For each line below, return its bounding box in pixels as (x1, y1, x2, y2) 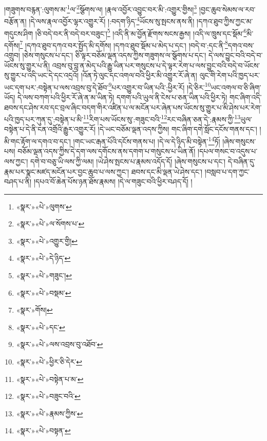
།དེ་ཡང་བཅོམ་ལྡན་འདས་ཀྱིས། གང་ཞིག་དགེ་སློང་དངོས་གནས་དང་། (98, 124, 257, 135)
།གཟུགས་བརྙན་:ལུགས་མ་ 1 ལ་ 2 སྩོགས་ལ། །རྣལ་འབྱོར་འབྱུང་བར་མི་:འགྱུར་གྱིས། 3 (4, 3, 197, 14)
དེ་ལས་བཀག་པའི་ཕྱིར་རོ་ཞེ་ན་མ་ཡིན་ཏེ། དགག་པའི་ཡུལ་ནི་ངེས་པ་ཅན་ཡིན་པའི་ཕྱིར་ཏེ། (17, 92, 227, 103)
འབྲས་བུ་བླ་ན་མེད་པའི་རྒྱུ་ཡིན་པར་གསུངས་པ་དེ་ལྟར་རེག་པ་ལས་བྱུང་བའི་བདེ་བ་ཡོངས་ (52, 60, 260, 70)
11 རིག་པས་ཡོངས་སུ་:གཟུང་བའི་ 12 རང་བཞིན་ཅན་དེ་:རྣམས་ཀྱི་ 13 (83, 112, 241, 124)
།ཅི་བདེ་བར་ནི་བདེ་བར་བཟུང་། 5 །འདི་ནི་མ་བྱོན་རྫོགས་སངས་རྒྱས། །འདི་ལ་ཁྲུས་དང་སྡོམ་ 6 (35, 26, 247, 39)
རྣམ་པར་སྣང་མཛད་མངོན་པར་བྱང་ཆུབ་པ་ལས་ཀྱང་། (4, 166, 129, 177)
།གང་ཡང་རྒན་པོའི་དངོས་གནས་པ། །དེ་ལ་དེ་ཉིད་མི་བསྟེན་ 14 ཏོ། (73, 135, 220, 146)
